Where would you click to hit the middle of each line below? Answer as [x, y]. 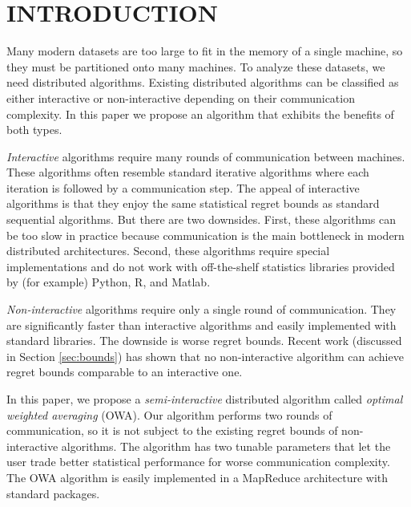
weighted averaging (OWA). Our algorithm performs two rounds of [169, 414]
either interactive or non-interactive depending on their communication [181, 97]
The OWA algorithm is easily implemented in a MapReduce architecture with [197, 477]
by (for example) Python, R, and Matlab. [109, 282]
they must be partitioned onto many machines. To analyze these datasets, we [196, 66]
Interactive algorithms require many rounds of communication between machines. [206, 156]
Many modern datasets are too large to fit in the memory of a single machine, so [205, 51]
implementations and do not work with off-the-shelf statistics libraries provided [201, 266]
